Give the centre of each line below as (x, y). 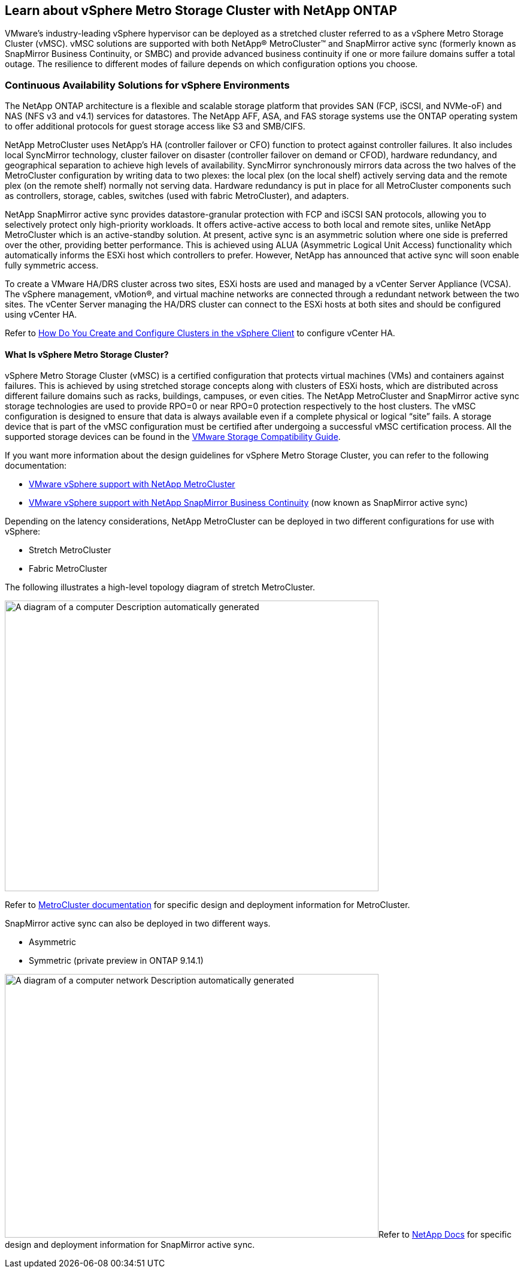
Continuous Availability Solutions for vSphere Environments (147, 85)
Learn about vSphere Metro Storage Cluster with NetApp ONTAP (201, 10)
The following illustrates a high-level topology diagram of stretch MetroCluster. (160, 587)
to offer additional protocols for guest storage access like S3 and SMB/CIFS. (155, 126)
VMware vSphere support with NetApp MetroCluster (132, 484)
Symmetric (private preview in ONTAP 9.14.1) (116, 961)
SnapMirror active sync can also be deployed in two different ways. (138, 924)
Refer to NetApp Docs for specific (445, 1235)
